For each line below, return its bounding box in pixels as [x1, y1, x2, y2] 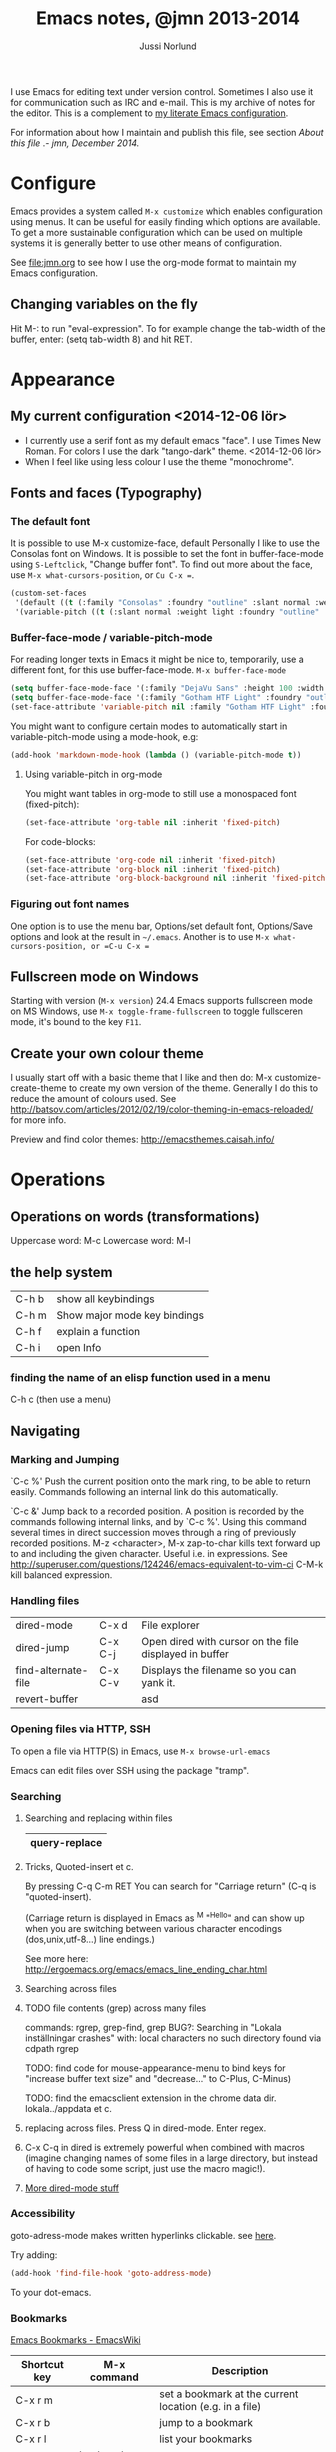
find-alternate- [15, 1663, 89, 1677]
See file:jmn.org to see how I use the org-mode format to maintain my [10, 256, 297, 268]
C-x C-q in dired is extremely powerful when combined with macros [24, 2141, 305, 2153]
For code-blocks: [24, 835, 97, 847]
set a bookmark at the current [159, 2387, 299, 2401]
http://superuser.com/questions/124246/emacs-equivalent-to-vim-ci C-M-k [10, 1558, 324, 1571]
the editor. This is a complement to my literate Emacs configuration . [10, 107, 289, 119]
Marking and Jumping [10, 1452, 120, 1466]
